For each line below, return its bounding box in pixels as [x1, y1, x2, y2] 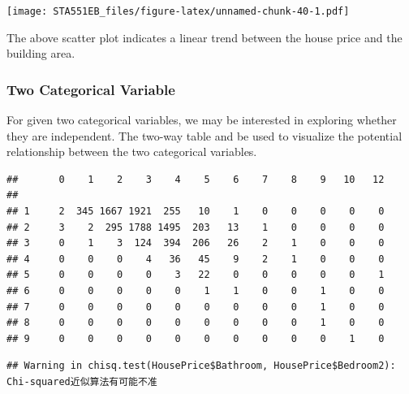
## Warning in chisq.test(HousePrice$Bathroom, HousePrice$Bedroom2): [6, 360, 396, 372]
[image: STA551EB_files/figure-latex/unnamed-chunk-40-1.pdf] [6, 6, 350, 17]
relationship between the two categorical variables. [6, 143, 257, 160]
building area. [6, 45, 75, 62]
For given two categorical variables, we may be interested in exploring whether [6, 111, 397, 128]
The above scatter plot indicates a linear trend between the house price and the [6, 28, 403, 45]
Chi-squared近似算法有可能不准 [6, 375, 157, 388]
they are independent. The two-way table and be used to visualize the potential [6, 127, 403, 144]
